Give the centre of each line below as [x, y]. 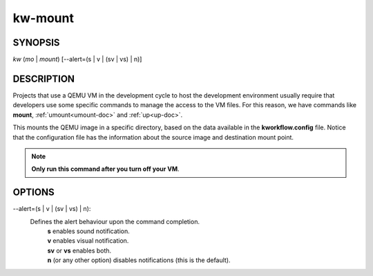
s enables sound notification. [89, 231]
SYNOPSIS [36, 43]
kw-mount [43, 18]
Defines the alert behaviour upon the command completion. [115, 221]
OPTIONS [34, 193]
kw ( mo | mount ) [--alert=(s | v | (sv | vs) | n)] [77, 59]
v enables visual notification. [88, 241]
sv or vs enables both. [79, 250]
